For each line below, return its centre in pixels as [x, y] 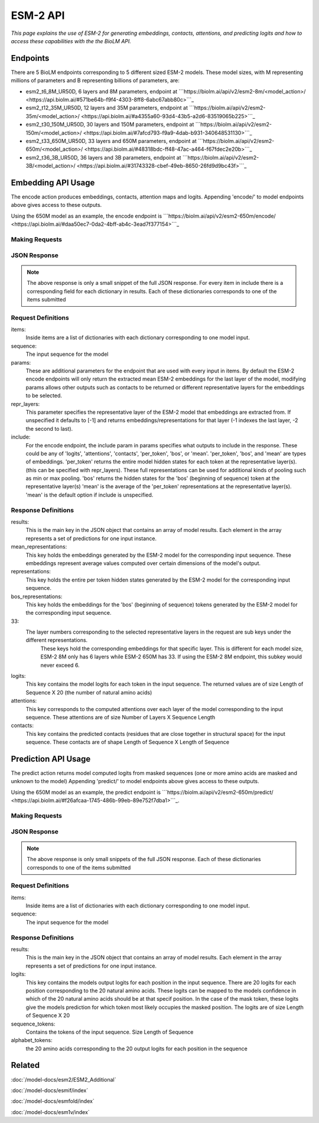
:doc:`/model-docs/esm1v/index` [50, 1112]
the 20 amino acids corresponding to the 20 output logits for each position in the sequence [136, 1049]
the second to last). [49, 429]
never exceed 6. [60, 665]
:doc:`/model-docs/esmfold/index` [53, 1101]
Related [25, 1065]
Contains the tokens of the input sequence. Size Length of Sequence [110, 1032]
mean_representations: [39, 547]
